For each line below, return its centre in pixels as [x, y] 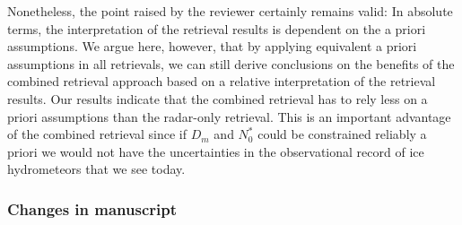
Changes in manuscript [92, 208]
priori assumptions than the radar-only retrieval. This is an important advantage [229, 116]
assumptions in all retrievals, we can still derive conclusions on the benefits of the [231, 63]
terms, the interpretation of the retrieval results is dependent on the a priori [217, 28]
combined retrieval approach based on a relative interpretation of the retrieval [222, 81]
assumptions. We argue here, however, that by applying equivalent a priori [212, 46]
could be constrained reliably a [342, 134]
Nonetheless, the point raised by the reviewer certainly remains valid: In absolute [230, 11]
